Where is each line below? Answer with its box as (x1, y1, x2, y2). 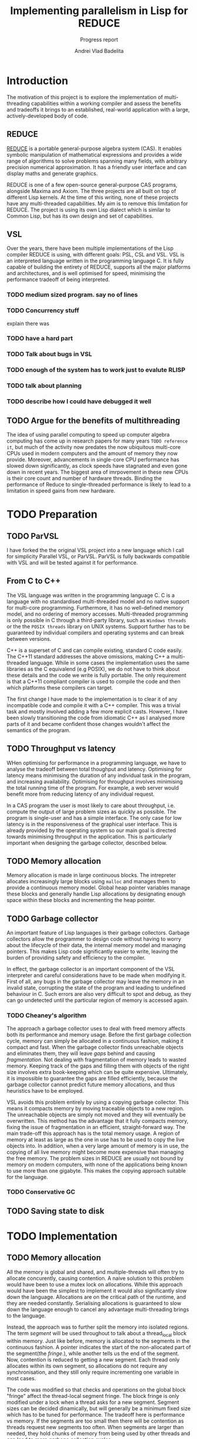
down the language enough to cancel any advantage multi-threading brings (6, 1306, 189, 1313)
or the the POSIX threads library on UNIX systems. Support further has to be (6, 623, 190, 630)
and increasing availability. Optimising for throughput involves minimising (6, 778, 184, 785)
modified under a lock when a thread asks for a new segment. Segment (6, 1399, 179, 1406)
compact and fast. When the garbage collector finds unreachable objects (6, 1043, 184, 1050)
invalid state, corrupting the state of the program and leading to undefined (6, 984, 186, 991)
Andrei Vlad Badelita (74, 47, 124, 54)
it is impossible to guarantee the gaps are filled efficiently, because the (6, 1075, 178, 1082)
